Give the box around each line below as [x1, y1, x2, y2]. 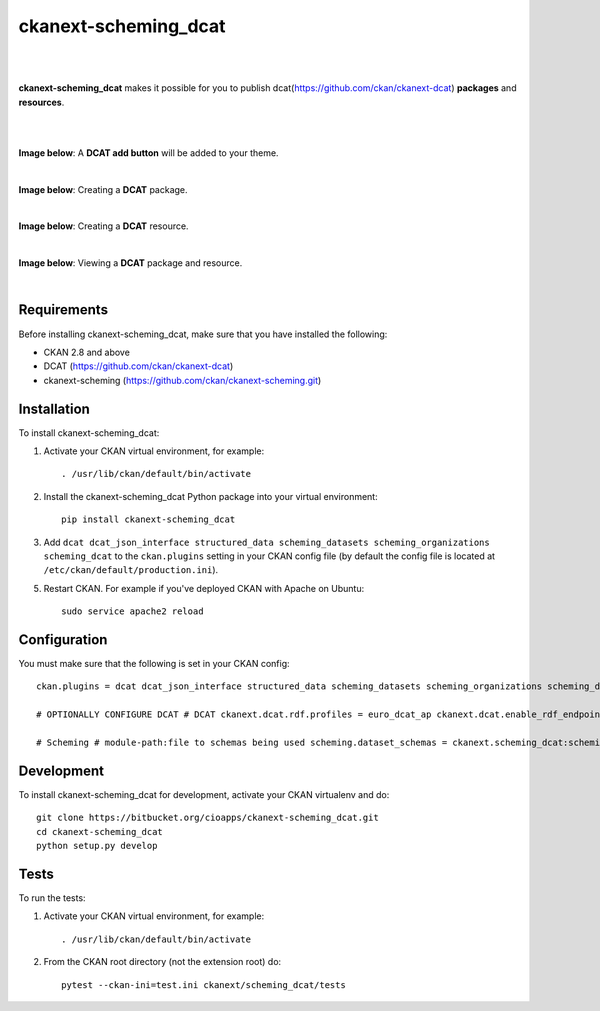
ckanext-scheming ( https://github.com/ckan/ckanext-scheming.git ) [43, 374, 322, 386]
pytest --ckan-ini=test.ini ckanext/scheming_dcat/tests [61, 979, 347, 990]
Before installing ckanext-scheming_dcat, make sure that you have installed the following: [18, 328, 388, 340]
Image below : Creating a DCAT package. [18, 183, 189, 195]
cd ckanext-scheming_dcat [36, 826, 164, 837]
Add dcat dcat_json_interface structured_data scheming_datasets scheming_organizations [43, 536, 490, 548]
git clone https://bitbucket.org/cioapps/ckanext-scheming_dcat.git [36, 812, 379, 824]
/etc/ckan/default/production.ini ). [43, 564, 219, 576]
